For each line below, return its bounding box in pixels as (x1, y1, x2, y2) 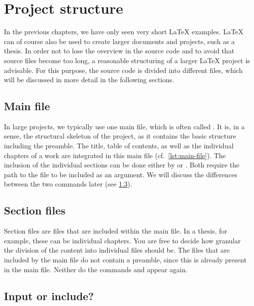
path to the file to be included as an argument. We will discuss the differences (4, 169, 237, 179)
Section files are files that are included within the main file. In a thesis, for (4, 226, 228, 236)
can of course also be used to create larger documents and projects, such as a (4, 36, 235, 46)
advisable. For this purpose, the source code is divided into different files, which (4, 65, 243, 75)
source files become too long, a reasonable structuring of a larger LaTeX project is (4, 55, 250, 65)
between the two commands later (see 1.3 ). (4, 179, 132, 189)
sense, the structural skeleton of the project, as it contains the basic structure (4, 131, 236, 141)
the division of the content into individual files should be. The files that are (4, 245, 230, 255)
